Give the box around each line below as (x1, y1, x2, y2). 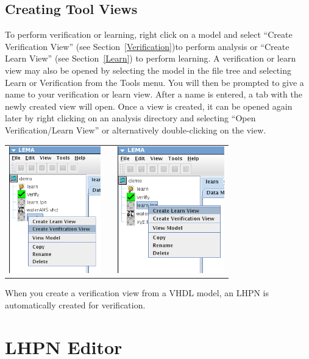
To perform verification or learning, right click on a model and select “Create (5, 28, 293, 41)
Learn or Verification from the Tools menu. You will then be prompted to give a (5, 76, 304, 88)
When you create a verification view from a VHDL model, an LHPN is (5, 286, 269, 299)
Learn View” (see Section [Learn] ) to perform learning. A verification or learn (5, 52, 296, 65)
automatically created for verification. (5, 298, 146, 311)
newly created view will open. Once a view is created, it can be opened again (5, 99, 293, 112)
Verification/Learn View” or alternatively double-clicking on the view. (5, 123, 266, 136)
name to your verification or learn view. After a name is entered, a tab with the (5, 88, 302, 101)
